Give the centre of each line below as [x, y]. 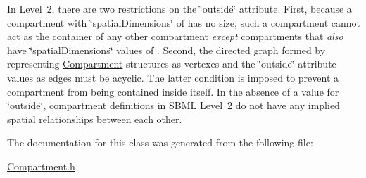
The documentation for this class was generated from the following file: [160, 142]
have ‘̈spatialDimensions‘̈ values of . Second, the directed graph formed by [166, 50]
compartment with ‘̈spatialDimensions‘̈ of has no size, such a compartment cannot [184, 22]
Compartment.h [41, 166]
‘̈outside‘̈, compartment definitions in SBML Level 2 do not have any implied [173, 105]
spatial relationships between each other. [95, 119]
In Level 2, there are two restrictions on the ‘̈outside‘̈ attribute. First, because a [179, 8]
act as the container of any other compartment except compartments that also [175, 36]
